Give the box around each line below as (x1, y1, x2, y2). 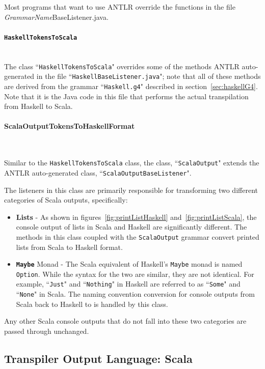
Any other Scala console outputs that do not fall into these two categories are (4, 316, 247, 326)
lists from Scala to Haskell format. (16, 241, 123, 252)
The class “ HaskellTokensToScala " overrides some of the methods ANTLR (4, 61, 240, 71)
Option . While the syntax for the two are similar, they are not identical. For (16, 268, 254, 279)
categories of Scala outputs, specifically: (4, 194, 128, 205)
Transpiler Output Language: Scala (4, 350, 193, 366)
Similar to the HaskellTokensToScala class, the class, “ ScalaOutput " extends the (4, 157, 259, 168)
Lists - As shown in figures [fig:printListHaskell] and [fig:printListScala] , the (16, 211, 257, 222)
